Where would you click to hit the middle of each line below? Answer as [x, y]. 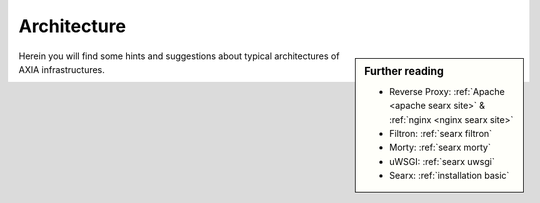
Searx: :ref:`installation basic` [449, 176]
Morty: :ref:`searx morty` [440, 147]
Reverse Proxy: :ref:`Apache [447, 91]
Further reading [404, 71]
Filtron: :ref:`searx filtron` [441, 133]
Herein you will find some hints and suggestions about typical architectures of [179, 56]
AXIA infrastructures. [61, 69]
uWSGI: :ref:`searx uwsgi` [442, 161]
